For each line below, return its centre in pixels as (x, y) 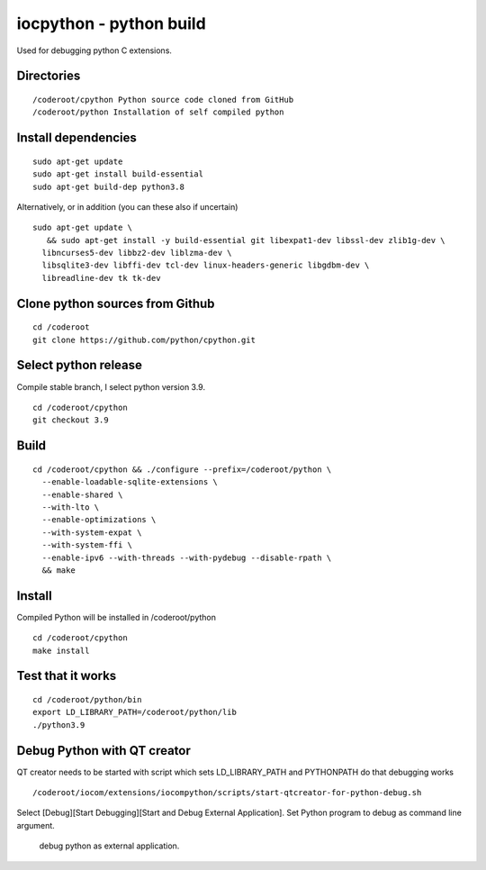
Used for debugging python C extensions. (94, 50)
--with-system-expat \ (92, 532)
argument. (36, 825)
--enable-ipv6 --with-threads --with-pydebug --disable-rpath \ (187, 557)
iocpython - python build (111, 23)
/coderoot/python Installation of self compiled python (158, 112)
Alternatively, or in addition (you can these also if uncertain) (127, 206)
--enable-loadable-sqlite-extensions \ (130, 482)
